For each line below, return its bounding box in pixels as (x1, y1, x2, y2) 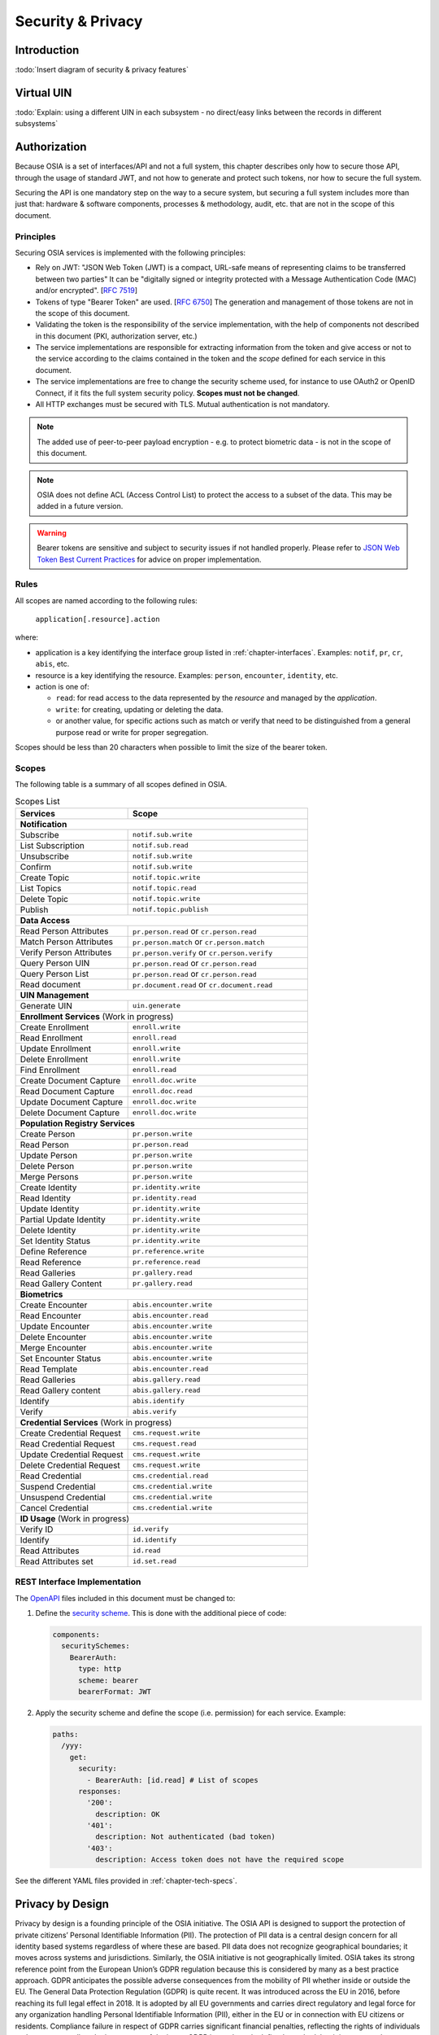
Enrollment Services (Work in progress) (20, 1010, 174, 1022)
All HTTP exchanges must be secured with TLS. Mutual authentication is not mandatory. (35, 400, 330, 409)
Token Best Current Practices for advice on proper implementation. (37, 554, 262, 564)
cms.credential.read (133, 1472, 209, 1481)
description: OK (94, 1810, 160, 1818)
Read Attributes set (20, 1556, 93, 1567)
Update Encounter (20, 1320, 90, 1332)
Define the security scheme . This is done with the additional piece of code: (35, 1608, 287, 1618)
